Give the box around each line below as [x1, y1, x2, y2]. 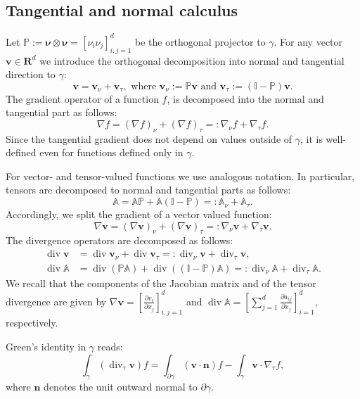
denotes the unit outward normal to [44, 379, 198, 394]
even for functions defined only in [39, 145, 184, 160]
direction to [6, 67, 56, 82]
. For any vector [274, 34, 343, 49]
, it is [300, 131, 323, 146]
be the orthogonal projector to [134, 34, 266, 49]
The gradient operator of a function [6, 91, 159, 106]
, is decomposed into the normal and [167, 91, 324, 106]
